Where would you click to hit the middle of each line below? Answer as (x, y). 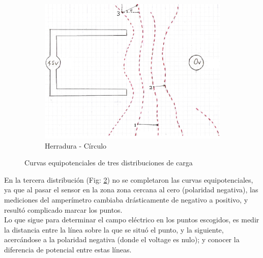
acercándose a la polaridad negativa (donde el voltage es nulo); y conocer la (122, 239)
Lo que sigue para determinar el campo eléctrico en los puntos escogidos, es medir (132, 220)
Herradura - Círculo (76, 145)
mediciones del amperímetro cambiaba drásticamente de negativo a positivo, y (126, 200)
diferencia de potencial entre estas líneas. (68, 249)
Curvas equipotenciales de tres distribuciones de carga (109, 163)
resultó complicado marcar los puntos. (63, 209)
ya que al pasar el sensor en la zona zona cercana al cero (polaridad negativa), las (131, 190)
